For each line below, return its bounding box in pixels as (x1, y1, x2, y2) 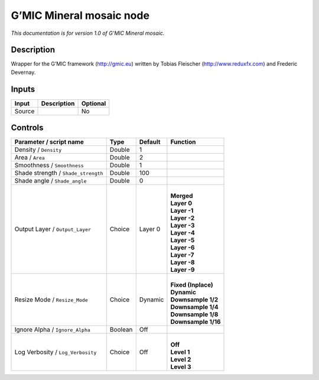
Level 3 (170, 363, 191, 371)
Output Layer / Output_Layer (14, 225, 92, 233)
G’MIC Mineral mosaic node (11, 9, 150, 22)
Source (14, 107, 35, 115)
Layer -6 (170, 243, 195, 252)
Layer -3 (170, 222, 195, 230)
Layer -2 (170, 214, 195, 222)
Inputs (11, 84, 35, 94)
